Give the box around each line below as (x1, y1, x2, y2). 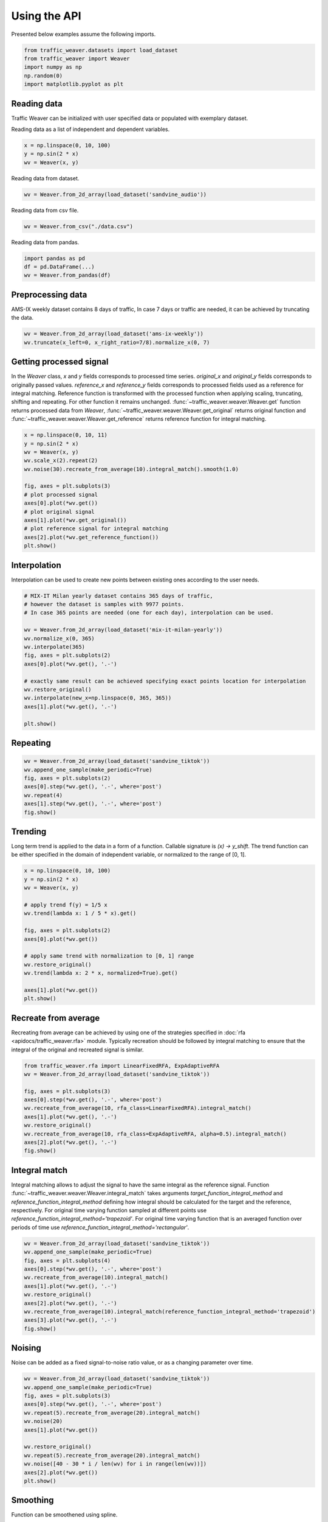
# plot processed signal (24, 491, 98, 498)
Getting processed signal (11, 357, 109, 367)
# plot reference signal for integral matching (24, 525, 168, 532)
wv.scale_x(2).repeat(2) (24, 457, 98, 464)
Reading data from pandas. (11, 238, 80, 246)
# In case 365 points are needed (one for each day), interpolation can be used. (24, 609, 275, 616)
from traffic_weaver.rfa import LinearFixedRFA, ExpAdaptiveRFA (24, 1062, 220, 1069)
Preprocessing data (11, 289, 87, 300)
